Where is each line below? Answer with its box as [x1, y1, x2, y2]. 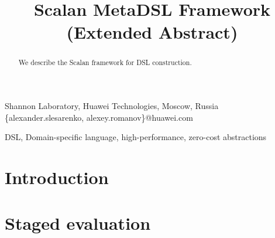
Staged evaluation [5, 211, 151, 235]
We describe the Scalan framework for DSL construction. [18, 57, 192, 67]
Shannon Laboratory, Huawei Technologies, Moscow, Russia [5, 100, 219, 112]
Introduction [5, 165, 109, 189]
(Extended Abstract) [66, 20, 238, 44]
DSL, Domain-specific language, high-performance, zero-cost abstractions [5, 131, 267, 143]
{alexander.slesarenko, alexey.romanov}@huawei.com [5, 111, 193, 123]
